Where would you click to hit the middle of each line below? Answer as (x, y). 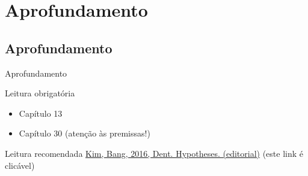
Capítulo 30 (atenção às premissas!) (85, 133)
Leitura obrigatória (40, 93)
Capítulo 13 (41, 113)
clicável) (20, 165)
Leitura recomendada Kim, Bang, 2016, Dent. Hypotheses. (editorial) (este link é (154, 153)
